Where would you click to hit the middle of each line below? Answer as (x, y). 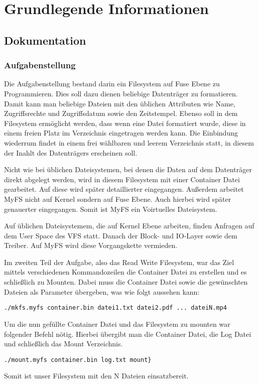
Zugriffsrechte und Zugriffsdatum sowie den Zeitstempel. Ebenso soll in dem (121, 113)
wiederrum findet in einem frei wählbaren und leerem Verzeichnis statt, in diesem (129, 142)
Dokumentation (45, 40)
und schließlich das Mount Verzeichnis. (63, 344)
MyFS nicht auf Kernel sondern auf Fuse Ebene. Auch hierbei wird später (118, 199)
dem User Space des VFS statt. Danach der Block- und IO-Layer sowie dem (121, 235)
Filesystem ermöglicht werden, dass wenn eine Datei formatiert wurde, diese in (125, 123)
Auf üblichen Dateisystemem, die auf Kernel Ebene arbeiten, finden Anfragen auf (129, 226)
